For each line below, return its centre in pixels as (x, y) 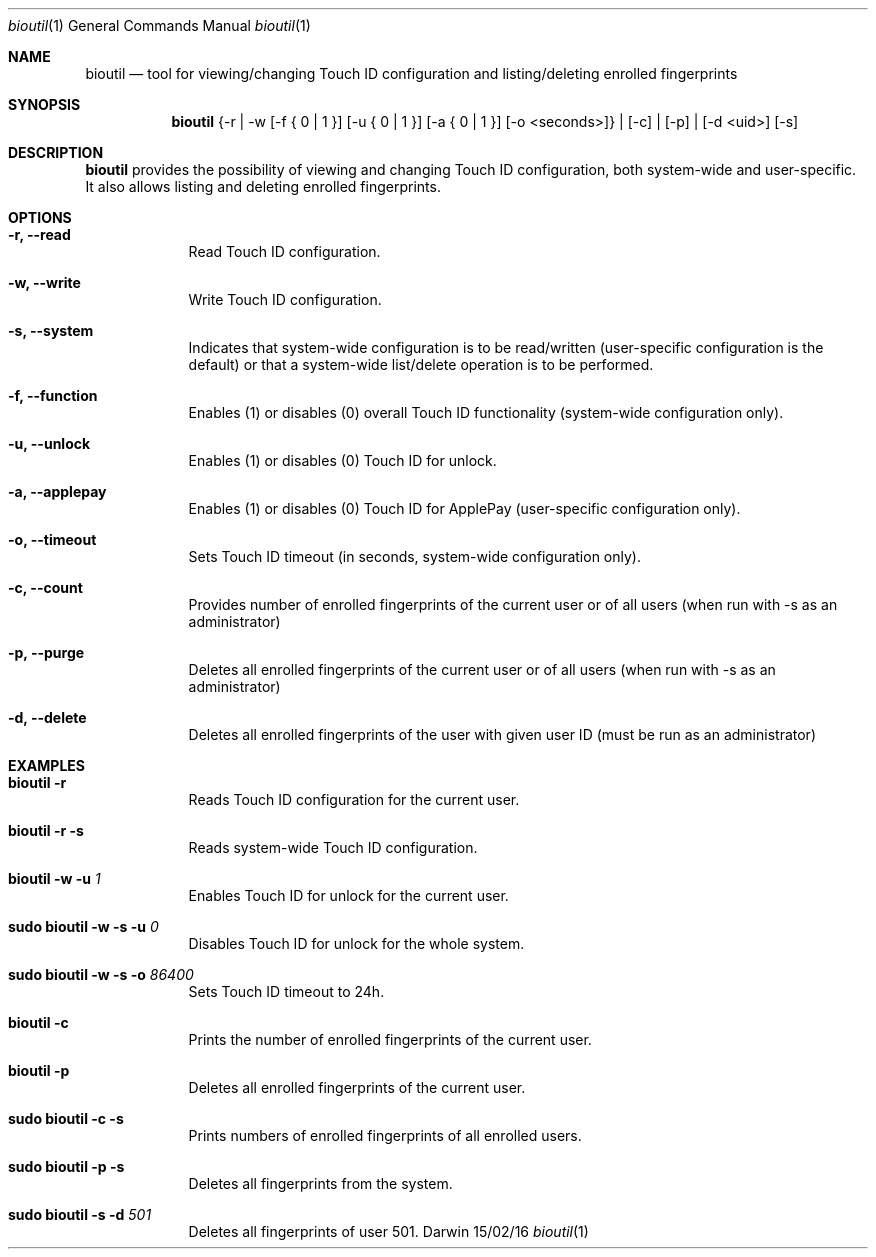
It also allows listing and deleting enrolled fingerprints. (263, 186)
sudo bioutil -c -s (66, 1118)
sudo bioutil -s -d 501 (80, 1214)
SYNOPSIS (44, 104)
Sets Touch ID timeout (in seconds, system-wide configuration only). (414, 556)
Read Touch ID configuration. (284, 251)
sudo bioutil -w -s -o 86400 (101, 974)
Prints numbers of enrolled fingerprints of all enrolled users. (385, 1135)
